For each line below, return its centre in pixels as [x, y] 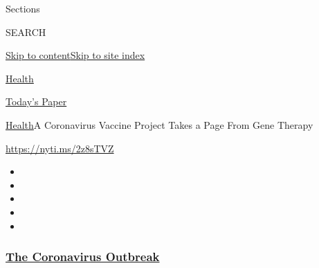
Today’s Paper [36, 101]
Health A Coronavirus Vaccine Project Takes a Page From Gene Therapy [159, 124]
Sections [23, 8]
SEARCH [26, 32]
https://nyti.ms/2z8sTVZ [60, 148]
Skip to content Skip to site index [75, 55]
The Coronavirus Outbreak [83, 257]
